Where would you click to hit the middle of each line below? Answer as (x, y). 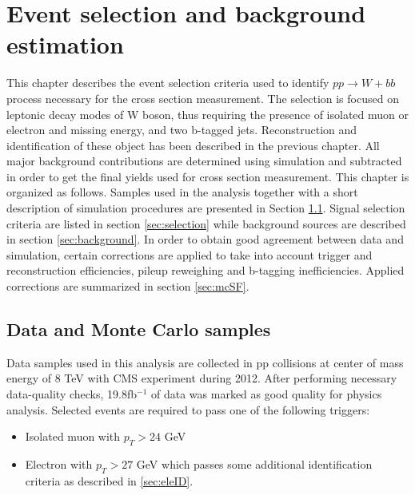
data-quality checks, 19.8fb (72, 394)
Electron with (59, 464)
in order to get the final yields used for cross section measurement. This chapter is (208, 176)
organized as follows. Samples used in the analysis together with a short (182, 192)
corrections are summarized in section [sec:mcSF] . (128, 286)
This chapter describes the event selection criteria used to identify (168, 83)
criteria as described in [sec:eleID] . (109, 480)
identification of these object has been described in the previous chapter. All (193, 145)
